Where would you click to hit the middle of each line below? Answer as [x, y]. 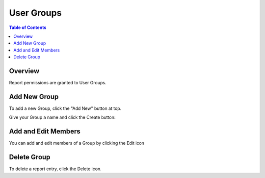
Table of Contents [28, 27]
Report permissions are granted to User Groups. [58, 83]
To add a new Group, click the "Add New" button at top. [65, 108]
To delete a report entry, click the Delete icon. [55, 169]
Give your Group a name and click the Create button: [62, 117]
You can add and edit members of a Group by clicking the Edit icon [77, 143]
